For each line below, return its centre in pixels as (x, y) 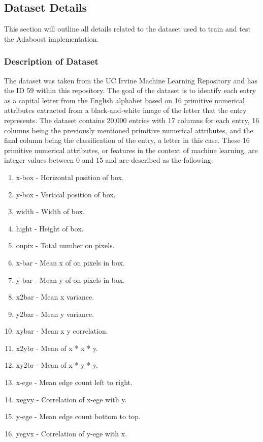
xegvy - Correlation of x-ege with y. (71, 399)
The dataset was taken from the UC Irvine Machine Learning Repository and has (131, 80)
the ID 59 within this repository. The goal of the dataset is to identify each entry (130, 90)
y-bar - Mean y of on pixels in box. (70, 279)
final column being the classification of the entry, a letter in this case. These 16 (127, 140)
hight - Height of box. (50, 228)
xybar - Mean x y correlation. (62, 331)
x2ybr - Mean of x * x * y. (57, 348)
